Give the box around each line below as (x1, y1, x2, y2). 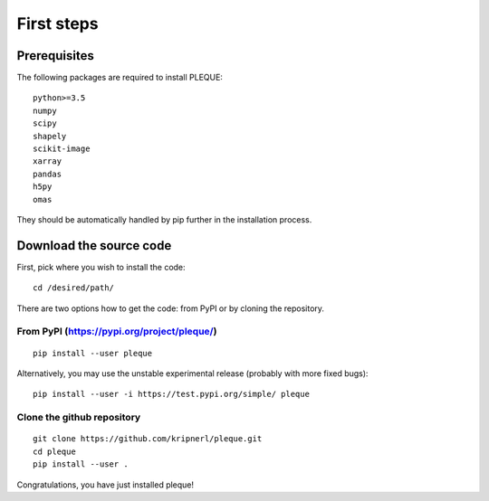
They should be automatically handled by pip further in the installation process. (16, 213, 312, 225)
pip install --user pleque (33, 348, 153, 358)
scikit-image (33, 144, 91, 154)
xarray (33, 156, 62, 166)
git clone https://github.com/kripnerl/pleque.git (33, 434, 263, 444)
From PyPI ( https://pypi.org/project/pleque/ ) (16, 326, 217, 338)
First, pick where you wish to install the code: (16, 261, 186, 272)
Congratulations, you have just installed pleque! (16, 479, 195, 490)
